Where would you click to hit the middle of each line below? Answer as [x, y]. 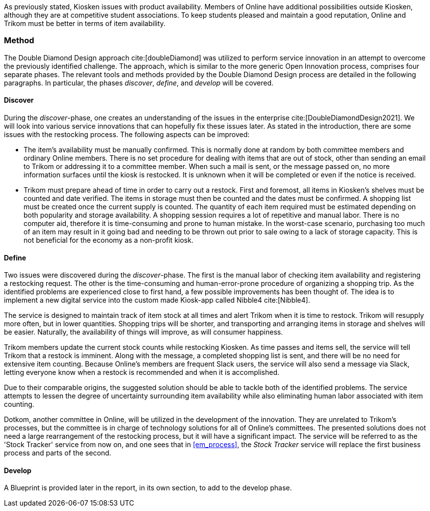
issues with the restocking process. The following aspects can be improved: [127, 134]
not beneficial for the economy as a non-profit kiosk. [108, 240]
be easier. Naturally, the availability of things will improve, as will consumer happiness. [144, 332]
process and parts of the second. [58, 453]
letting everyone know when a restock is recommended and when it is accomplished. [142, 372]
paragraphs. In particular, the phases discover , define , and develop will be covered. [139, 83]
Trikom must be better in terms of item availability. [85, 23]
